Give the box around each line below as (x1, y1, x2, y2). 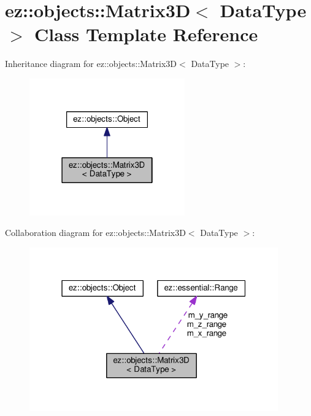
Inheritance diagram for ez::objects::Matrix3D (5, 57, 177, 70)
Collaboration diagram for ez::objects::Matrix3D (5, 226, 186, 239)
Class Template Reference (34, 22, 258, 47)
